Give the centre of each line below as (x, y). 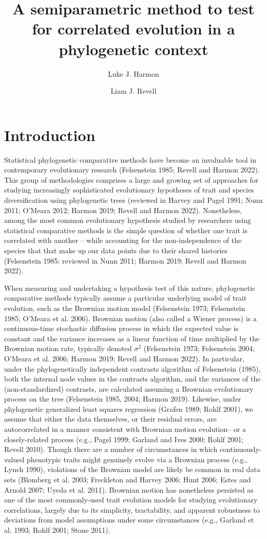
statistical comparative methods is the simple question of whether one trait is (126, 230)
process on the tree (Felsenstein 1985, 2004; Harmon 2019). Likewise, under (123, 399)
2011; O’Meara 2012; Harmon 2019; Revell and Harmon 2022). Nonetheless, (123, 210)
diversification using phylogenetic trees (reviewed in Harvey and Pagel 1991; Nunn (133, 200)
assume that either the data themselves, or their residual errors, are (110, 419)
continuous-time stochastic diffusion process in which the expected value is (121, 328)
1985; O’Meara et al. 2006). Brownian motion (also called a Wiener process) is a (130, 318)
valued (14, 459)
